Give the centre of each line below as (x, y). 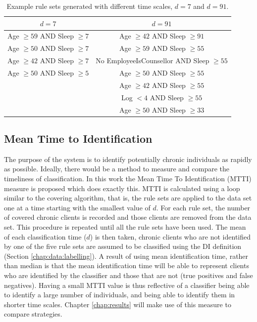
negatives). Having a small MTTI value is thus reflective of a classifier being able (127, 285)
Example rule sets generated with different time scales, (90, 6)
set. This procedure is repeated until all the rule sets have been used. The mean (125, 226)
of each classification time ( (45, 236)
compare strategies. (33, 314)
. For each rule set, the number (203, 207)
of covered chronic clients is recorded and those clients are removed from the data (128, 217)
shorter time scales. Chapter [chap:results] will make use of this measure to (118, 304)
